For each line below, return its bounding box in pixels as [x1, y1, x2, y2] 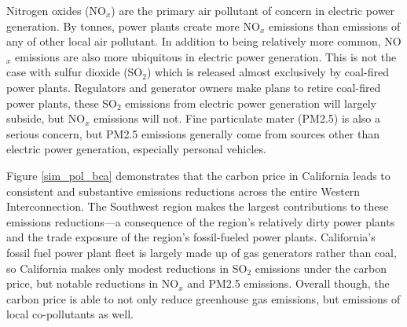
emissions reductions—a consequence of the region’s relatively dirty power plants [6, 213, 395, 230]
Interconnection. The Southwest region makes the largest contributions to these [6, 198, 389, 215]
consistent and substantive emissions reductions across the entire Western [6, 182, 361, 199]
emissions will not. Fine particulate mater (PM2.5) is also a [93, 110, 381, 127]
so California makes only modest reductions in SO [6, 259, 247, 276]
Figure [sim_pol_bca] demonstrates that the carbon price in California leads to [6, 167, 390, 183]
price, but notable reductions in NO [6, 275, 179, 292]
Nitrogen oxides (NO [6, 2, 106, 18]
